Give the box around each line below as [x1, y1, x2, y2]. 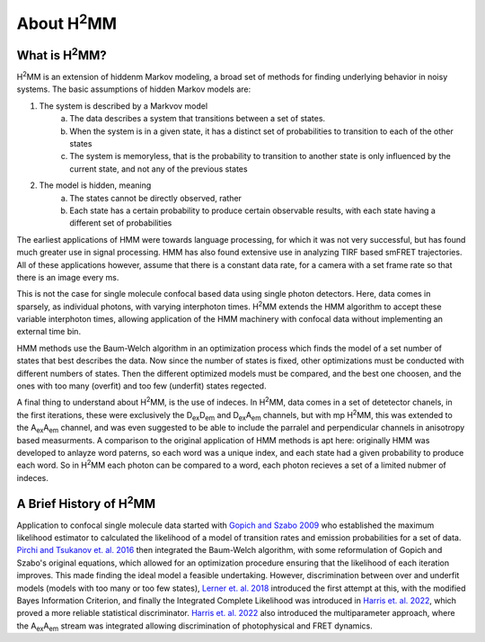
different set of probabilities [69, 218, 172, 228]
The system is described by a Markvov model [39, 100, 208, 111]
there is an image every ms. [16, 272, 119, 282]
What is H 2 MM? [16, 45, 107, 63]
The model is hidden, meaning [39, 180, 152, 191]
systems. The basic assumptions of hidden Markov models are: [16, 84, 251, 94]
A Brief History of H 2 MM [16, 493, 156, 512]
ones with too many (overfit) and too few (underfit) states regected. [16, 380, 267, 391]
